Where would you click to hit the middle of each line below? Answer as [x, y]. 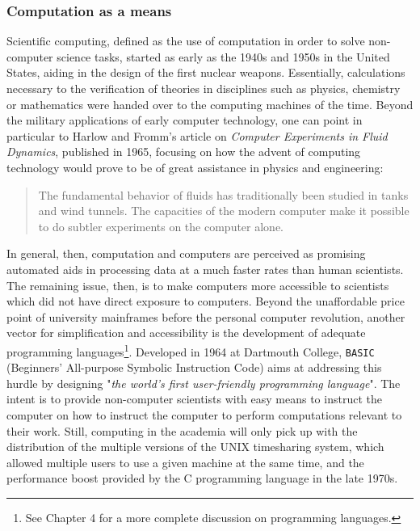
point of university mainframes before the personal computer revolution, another [206, 316]
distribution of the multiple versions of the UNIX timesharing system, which [195, 447]
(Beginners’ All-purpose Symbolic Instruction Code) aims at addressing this [194, 367]
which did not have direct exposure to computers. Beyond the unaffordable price [206, 301]
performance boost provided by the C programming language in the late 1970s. [202, 478]
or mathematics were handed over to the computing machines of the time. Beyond [210, 104]
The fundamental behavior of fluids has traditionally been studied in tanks [223, 194]
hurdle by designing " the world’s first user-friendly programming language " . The [204, 383]
